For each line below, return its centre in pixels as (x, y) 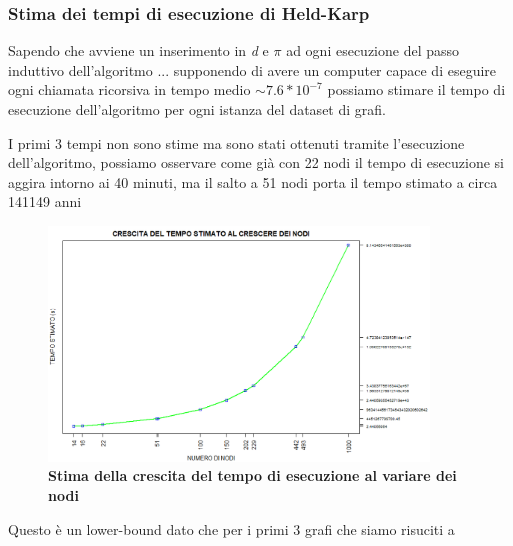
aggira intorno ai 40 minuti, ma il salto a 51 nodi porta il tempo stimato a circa (253, 181)
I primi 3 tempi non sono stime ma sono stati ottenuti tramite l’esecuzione (236, 142)
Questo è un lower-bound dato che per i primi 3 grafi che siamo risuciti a (231, 528)
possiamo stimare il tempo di (416, 89)
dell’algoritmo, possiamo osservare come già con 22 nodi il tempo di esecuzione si (256, 162)
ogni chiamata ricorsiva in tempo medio (129, 89)
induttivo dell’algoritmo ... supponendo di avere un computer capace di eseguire (252, 69)
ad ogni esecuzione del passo (373, 50)
